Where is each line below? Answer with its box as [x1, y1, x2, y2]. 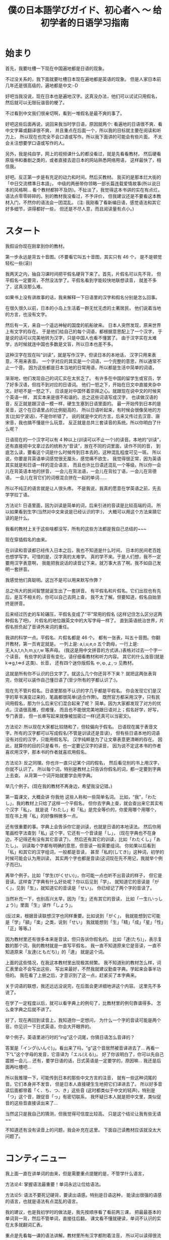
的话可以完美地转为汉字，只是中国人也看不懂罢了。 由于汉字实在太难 [14, 334, 157, 340]
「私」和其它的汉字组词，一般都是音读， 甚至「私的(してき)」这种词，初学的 [5, 848, 164, 855]
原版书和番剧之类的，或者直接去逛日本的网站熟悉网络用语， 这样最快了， [5, 157, 157, 163]
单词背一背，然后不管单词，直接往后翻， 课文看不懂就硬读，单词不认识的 [5, 1215, 157, 1221]
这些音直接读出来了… [14, 1100, 58, 1106]
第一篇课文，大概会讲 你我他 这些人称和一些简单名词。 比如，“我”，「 [5, 794, 148, 800]
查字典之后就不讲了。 [9, 1006, 54, 1012]
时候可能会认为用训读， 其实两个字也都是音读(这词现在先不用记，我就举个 [5, 855, 159, 861]
